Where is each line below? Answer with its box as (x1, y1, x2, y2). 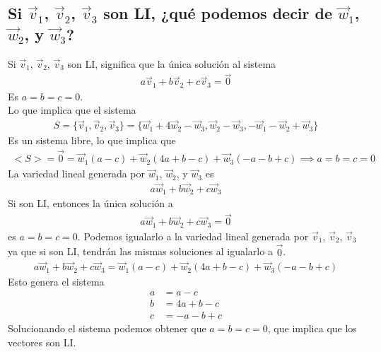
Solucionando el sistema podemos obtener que (8, 321, 206, 336)
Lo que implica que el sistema (8, 102, 136, 117)
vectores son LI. (8, 334, 76, 349)
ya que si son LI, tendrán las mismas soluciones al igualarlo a (8, 244, 273, 259)
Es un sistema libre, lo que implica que (8, 133, 176, 148)
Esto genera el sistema (8, 274, 105, 289)
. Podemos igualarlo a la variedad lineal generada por (77, 228, 309, 243)
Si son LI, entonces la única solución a (8, 196, 173, 211)
